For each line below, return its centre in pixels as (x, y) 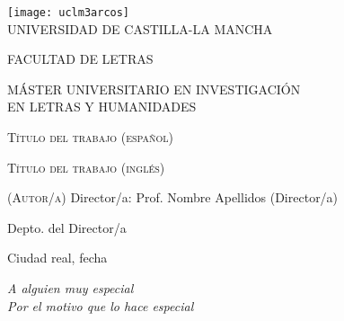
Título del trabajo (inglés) (86, 167)
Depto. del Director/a (67, 227)
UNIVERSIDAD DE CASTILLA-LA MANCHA (140, 28)
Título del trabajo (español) (91, 137)
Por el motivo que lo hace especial (101, 305)
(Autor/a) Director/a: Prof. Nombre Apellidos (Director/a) (173, 197)
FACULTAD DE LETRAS (80, 59)
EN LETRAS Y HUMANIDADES (102, 107)
